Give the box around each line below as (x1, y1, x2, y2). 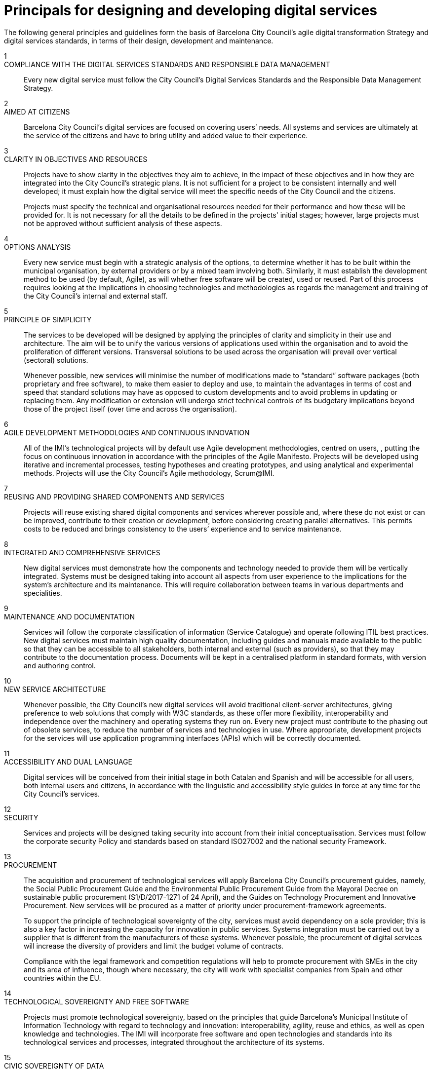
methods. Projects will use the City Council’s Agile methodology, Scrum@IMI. (24, 468, 275, 477)
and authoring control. (24, 661, 96, 670)
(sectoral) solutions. (24, 355, 88, 364)
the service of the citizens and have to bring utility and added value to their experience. (24, 131, 308, 140)
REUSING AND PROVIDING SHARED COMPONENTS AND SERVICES (4, 492, 225, 501)
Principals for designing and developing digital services (4, 2, 377, 19)
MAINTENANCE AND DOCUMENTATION (4, 612, 135, 621)
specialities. (24, 588, 62, 597)
